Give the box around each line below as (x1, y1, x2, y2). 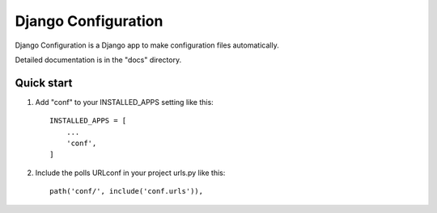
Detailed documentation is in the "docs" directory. (15, 55, 182, 65)
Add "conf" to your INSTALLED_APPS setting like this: (35, 97, 214, 106)
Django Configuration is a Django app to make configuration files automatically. (15, 40, 279, 50)
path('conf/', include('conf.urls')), (49, 186, 204, 196)
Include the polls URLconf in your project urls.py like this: (35, 168, 226, 177)
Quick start (15, 76, 73, 90)
